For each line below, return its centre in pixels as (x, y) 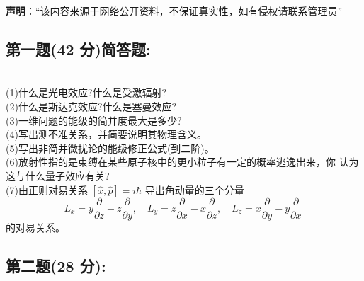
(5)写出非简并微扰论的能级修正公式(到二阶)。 (110, 148)
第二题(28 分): (56, 265)
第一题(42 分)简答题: (78, 48)
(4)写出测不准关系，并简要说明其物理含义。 (106, 134)
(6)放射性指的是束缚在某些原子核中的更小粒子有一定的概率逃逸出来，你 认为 (182, 162)
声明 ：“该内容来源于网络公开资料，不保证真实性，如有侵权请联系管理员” (174, 11)
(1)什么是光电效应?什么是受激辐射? (86, 92)
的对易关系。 (35, 227)
